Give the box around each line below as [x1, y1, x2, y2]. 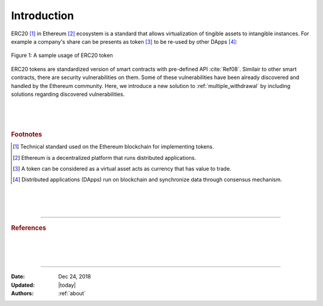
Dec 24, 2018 [58, 273, 91, 280]
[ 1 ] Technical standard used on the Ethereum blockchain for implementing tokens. [13, 143, 215, 150]
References [11, 223, 47, 232]
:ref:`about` [58, 290, 86, 297]
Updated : [11, 281, 35, 289]
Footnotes [11, 130, 42, 138]
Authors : [11, 290, 34, 297]
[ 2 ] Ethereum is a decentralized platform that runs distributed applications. [13, 154, 197, 161]
